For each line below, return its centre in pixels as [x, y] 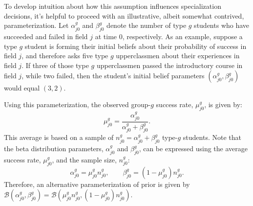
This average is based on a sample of [59, 137]
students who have [222, 25]
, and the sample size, [84, 160]
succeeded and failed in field [46, 36]
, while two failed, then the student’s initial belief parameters [113, 76]
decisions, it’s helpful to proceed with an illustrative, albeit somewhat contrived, [124, 15]
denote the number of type [147, 25]
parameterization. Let [36, 25]
